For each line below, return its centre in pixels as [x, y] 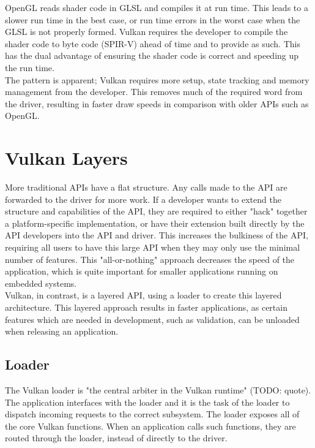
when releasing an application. [62, 331]
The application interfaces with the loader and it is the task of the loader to [147, 402]
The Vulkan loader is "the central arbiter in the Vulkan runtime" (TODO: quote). [158, 389]
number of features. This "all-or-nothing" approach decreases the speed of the [150, 259]
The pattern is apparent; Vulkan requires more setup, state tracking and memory [157, 79]
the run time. [30, 67]
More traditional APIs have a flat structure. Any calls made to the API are [146, 187]
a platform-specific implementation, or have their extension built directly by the [155, 223]
